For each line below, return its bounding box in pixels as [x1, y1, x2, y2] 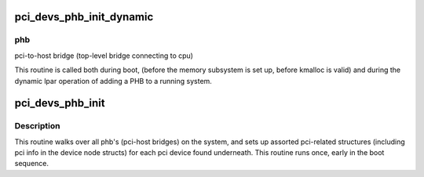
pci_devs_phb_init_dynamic [14, 10, 154, 23]
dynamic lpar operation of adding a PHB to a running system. [14, 76, 212, 85]
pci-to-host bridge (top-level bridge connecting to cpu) [14, 51, 194, 60]
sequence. [14, 159, 49, 168]
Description [14, 121, 60, 132]
